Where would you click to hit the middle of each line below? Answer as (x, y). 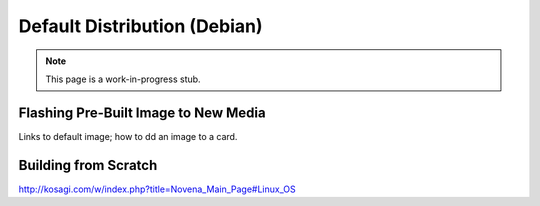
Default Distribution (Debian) (141, 26)
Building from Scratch (88, 165)
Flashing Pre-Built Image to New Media (142, 112)
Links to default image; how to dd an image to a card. (128, 136)
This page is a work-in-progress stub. (123, 79)
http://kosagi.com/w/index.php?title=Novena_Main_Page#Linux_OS (157, 189)
